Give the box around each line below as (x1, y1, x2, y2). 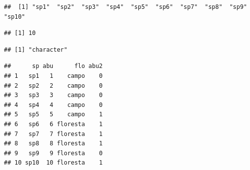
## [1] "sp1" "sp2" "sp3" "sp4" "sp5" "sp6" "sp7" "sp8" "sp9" (4, 3, 247, 10)
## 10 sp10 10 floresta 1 (4, 159, 103, 167)
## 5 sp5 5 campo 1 (4, 111, 103, 118)
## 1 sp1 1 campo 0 (4, 72, 103, 79)
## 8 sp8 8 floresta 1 (4, 140, 103, 147)
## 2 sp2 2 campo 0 (4, 82, 103, 89)
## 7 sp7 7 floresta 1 (4, 130, 103, 137)
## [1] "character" (4, 46, 67, 53)
